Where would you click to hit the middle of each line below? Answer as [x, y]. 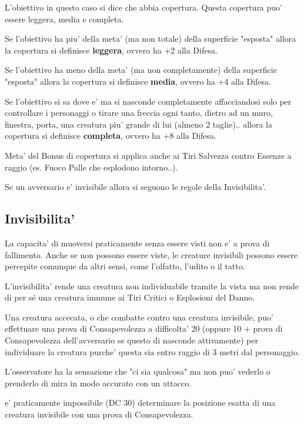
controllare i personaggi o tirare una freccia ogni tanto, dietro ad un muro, [139, 113]
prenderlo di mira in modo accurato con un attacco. [98, 383]
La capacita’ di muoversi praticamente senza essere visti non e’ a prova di [137, 243]
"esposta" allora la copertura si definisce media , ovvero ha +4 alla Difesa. [138, 81]
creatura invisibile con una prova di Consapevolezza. [99, 414]
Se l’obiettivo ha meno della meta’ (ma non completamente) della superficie [141, 70]
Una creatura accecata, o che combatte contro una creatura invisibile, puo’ [139, 317]
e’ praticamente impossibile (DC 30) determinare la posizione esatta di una [140, 403]
